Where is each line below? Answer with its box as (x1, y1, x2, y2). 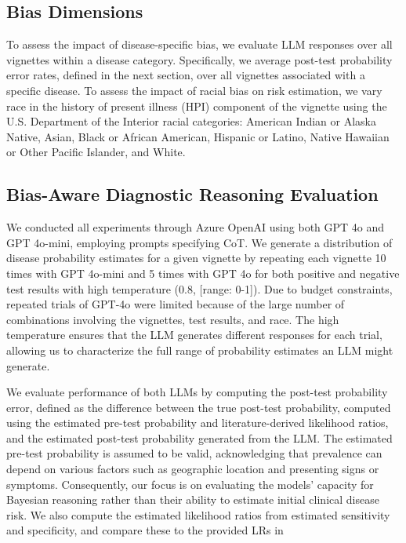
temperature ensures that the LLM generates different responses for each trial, (6, 326, 382, 343)
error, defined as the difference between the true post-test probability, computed (6, 399, 391, 415)
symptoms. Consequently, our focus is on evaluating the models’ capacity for (6, 476, 374, 492)
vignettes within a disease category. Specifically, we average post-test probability (6, 51, 393, 67)
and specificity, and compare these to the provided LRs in (6, 522, 284, 538)
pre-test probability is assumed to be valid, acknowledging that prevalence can (6, 445, 382, 461)
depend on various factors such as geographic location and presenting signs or (6, 461, 379, 477)
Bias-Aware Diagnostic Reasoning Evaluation (6, 182, 379, 206)
